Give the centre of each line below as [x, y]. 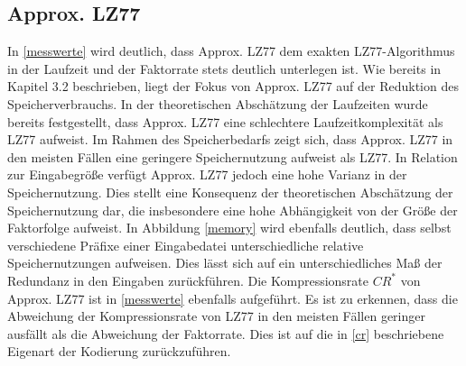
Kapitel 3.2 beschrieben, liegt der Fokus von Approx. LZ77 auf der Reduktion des [233, 86]
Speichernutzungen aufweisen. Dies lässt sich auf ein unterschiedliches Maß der [225, 263]
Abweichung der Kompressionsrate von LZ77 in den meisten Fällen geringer [216, 316]
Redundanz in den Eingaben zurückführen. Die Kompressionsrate [188, 280]
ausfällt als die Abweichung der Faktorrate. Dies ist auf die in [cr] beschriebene [226, 333]
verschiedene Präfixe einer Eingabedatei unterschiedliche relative [186, 245]
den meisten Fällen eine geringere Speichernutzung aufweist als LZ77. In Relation [233, 156]
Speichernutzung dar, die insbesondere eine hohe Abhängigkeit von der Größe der [233, 210]
